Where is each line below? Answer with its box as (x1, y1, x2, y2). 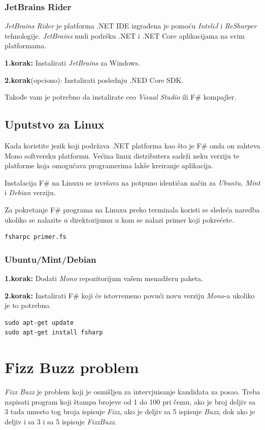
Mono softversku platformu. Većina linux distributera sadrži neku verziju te (5, 150, 240, 161)
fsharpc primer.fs (5, 233, 67, 241)
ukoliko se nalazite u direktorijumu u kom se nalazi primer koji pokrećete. (5, 214, 234, 225)
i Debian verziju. (5, 187, 56, 198)
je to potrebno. (5, 300, 51, 311)
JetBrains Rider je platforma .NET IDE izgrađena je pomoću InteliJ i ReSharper (5, 20, 257, 31)
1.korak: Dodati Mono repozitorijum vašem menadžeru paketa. (5, 272, 204, 283)
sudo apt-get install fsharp (5, 329, 103, 336)
